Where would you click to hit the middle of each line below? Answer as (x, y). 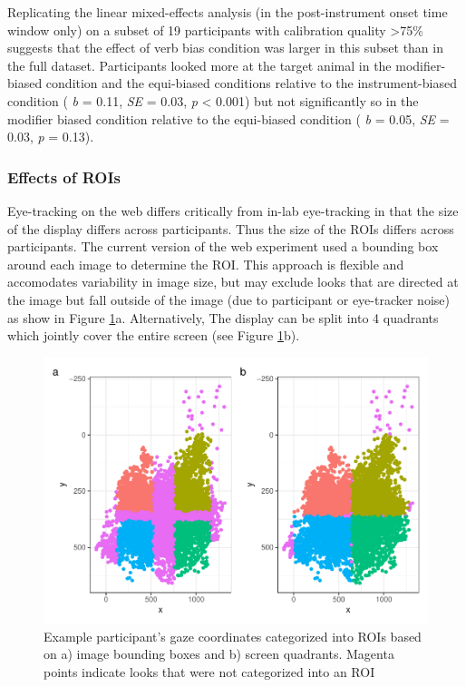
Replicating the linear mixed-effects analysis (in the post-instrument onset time (228, 12)
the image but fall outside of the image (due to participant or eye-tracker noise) (228, 299)
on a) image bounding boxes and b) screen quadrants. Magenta (219, 654)
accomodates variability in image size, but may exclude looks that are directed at (233, 282)
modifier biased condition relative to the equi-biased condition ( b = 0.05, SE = (228, 118)
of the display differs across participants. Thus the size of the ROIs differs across (231, 228)
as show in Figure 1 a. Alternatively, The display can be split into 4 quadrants (223, 317)
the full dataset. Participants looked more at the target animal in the (199, 65)
